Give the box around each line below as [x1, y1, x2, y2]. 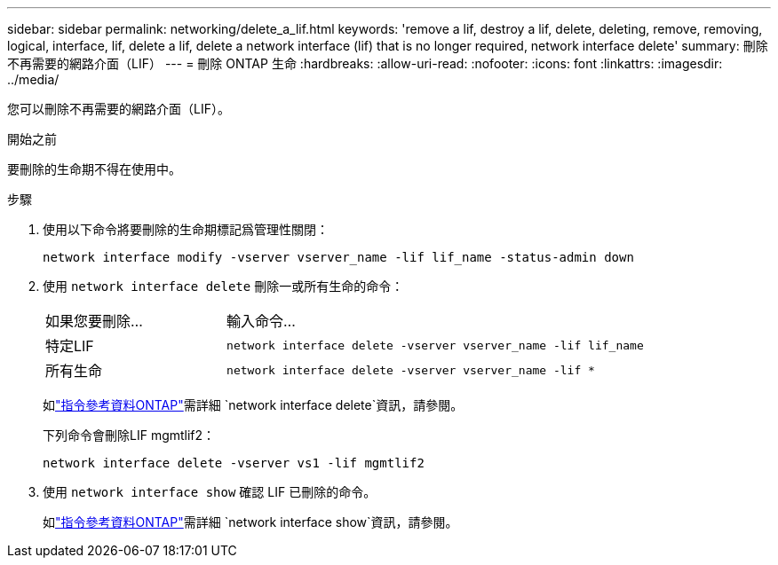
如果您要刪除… [45, 312, 143, 330]
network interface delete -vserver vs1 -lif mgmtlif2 [43, 456, 425, 470]
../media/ [7, 72, 60, 87]
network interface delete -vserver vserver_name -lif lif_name [226, 338, 644, 352]
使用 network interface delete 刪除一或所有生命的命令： [43, 279, 404, 294]
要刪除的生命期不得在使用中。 [7, 161, 181, 177]
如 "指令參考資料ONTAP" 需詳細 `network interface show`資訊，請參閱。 [43, 514, 458, 530]
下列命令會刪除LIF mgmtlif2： [43, 428, 216, 443]
